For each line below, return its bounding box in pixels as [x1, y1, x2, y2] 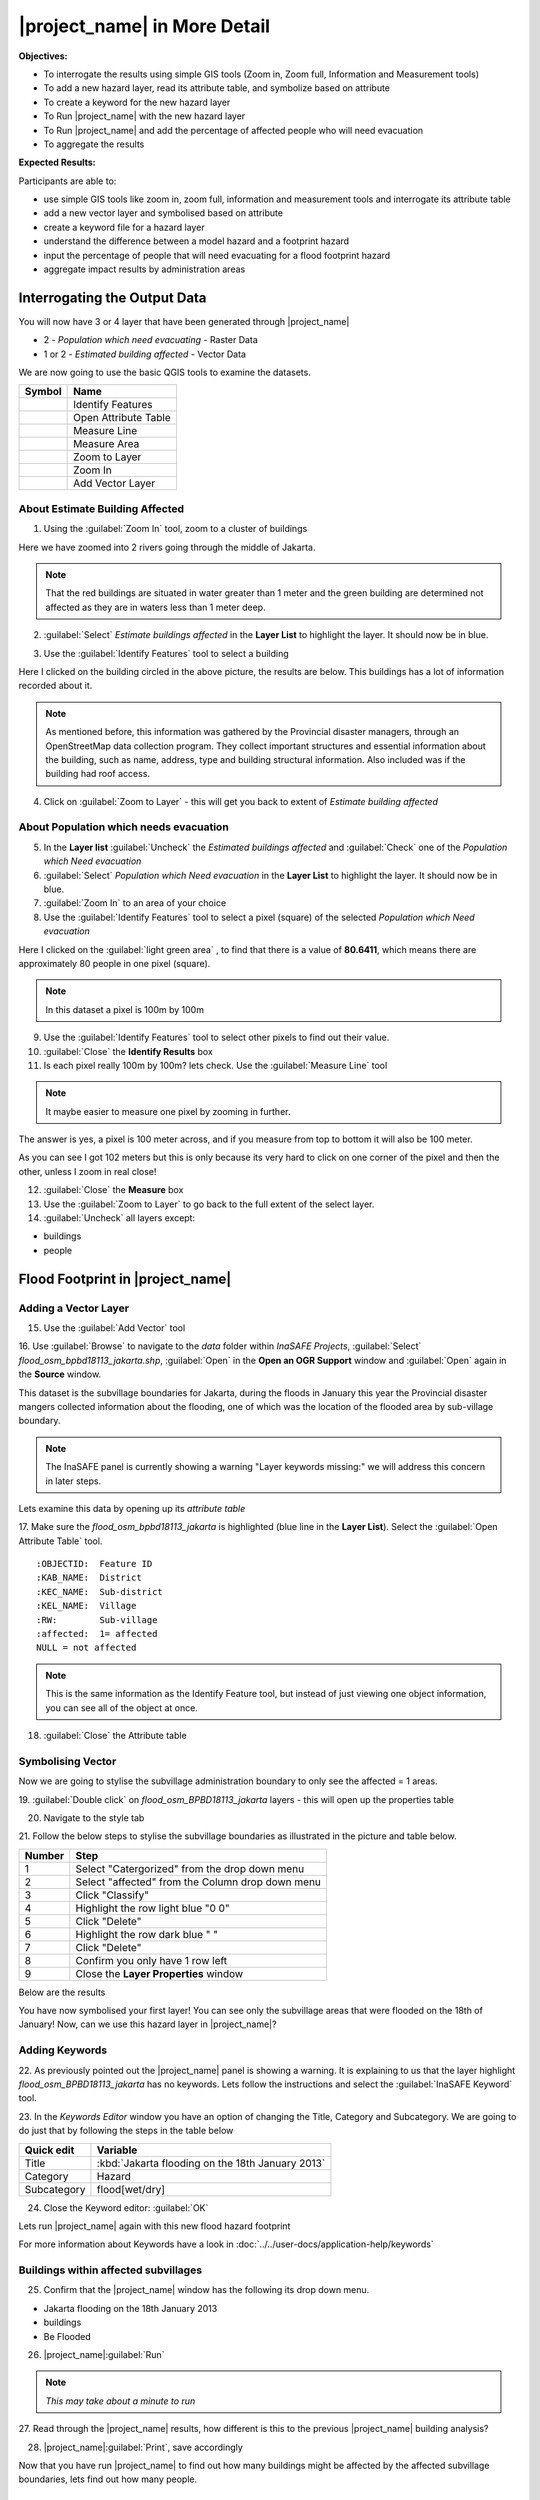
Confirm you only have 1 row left [75, 1953, 228, 1967]
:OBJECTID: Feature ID [36, 1558, 153, 1570]
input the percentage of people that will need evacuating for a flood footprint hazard [43, 249, 391, 261]
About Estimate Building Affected [18, 501, 185, 515]
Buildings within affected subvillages [18, 2263, 203, 2277]
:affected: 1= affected [36, 1628, 158, 1640]
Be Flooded [43, 2330, 92, 2342]
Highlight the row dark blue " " [75, 1927, 219, 1941]
